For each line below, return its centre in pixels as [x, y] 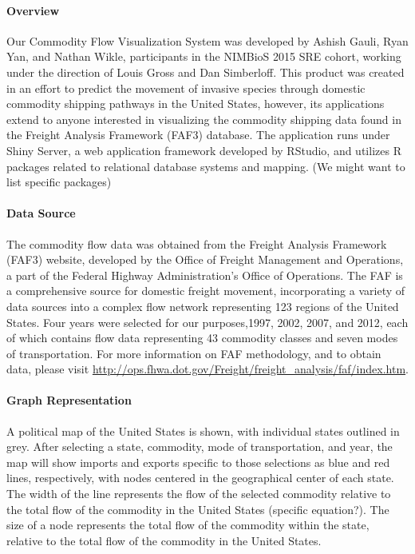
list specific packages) [59, 182]
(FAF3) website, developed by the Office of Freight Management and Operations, [205, 259]
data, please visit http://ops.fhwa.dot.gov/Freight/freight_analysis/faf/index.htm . [207, 369]
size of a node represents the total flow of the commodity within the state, [188, 525]
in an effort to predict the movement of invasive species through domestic [186, 88]
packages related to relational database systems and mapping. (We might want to [206, 166]
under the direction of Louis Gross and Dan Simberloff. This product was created [206, 72]
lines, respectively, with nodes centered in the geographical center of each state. [200, 478]
